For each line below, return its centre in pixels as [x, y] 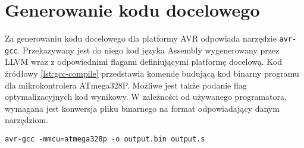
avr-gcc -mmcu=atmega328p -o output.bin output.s [105, 139]
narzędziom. [27, 120]
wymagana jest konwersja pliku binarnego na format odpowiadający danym [142, 108]
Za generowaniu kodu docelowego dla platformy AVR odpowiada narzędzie [141, 38]
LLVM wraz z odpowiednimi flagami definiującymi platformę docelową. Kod [143, 62]
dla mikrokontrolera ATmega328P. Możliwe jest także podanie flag [126, 85]
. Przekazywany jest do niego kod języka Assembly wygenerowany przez [148, 50]
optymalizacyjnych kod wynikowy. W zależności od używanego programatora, [146, 97]
